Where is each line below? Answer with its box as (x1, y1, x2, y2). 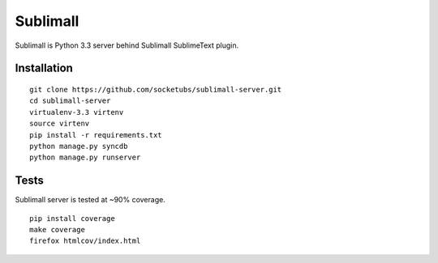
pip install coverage (29, 214, 115, 223)
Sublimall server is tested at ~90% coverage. (15, 195, 165, 205)
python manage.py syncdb (29, 142, 128, 151)
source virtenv (29, 119, 90, 129)
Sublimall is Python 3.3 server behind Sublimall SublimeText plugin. (15, 40, 239, 50)
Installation (15, 62, 73, 75)
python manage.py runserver (29, 153, 141, 162)
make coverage (29, 225, 85, 234)
